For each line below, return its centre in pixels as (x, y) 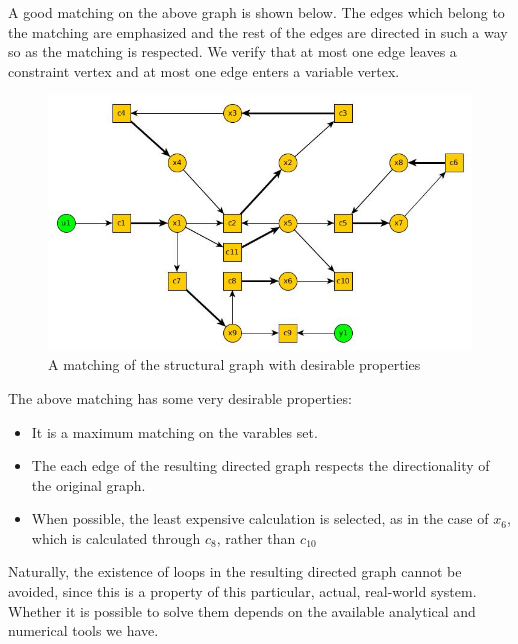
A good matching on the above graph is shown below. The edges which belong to (256, 12)
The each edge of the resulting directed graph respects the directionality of (260, 465)
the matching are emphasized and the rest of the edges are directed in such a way (258, 31)
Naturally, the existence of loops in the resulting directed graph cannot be (235, 571)
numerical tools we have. (83, 630)
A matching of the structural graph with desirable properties (234, 364)
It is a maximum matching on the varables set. (174, 431)
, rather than (256, 537)
